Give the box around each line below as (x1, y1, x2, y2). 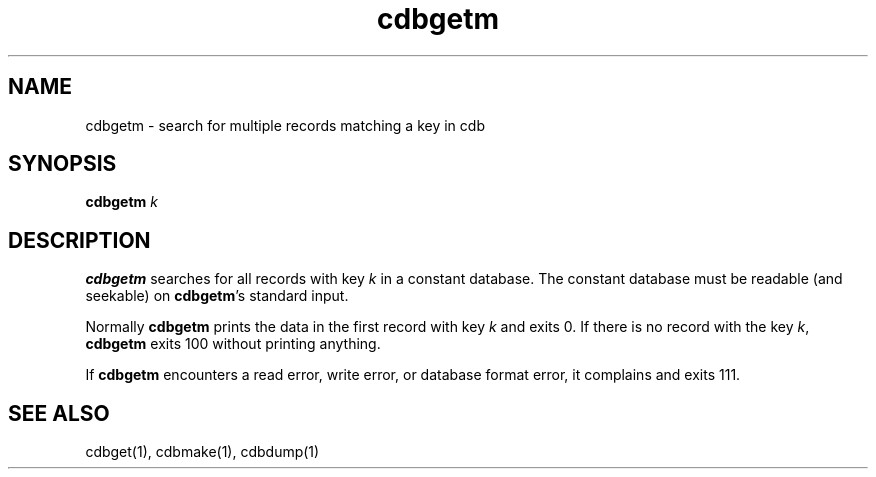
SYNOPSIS (8, 151, 117, 177)
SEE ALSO (8, 400, 110, 426)
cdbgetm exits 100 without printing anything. (85, 335, 381, 353)
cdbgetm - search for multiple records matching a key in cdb (85, 116, 485, 134)
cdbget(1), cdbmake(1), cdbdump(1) (85, 443, 320, 461)
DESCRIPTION (8, 227, 151, 253)
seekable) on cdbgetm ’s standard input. (85, 287, 349, 305)
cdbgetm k (85, 193, 159, 211)
